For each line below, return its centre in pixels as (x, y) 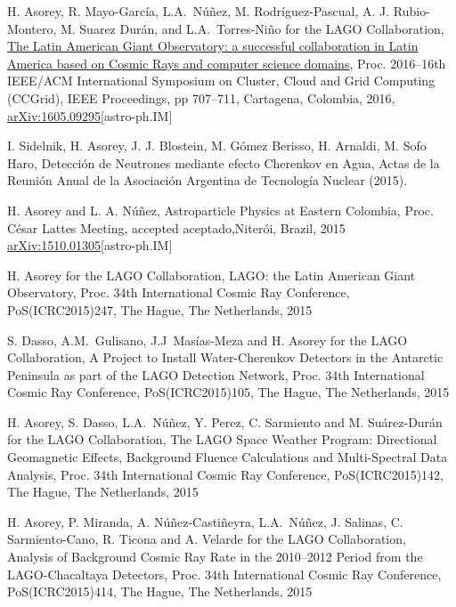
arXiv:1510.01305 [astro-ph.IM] (90, 245)
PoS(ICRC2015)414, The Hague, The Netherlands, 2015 (160, 591)
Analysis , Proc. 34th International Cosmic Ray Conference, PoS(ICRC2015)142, (225, 474)
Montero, (32, 28)
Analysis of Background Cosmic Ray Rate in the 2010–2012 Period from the (215, 557)
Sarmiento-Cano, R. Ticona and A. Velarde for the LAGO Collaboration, (207, 539)
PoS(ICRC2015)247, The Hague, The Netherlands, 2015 (160, 309)
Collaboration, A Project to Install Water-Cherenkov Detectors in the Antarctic (225, 357)
